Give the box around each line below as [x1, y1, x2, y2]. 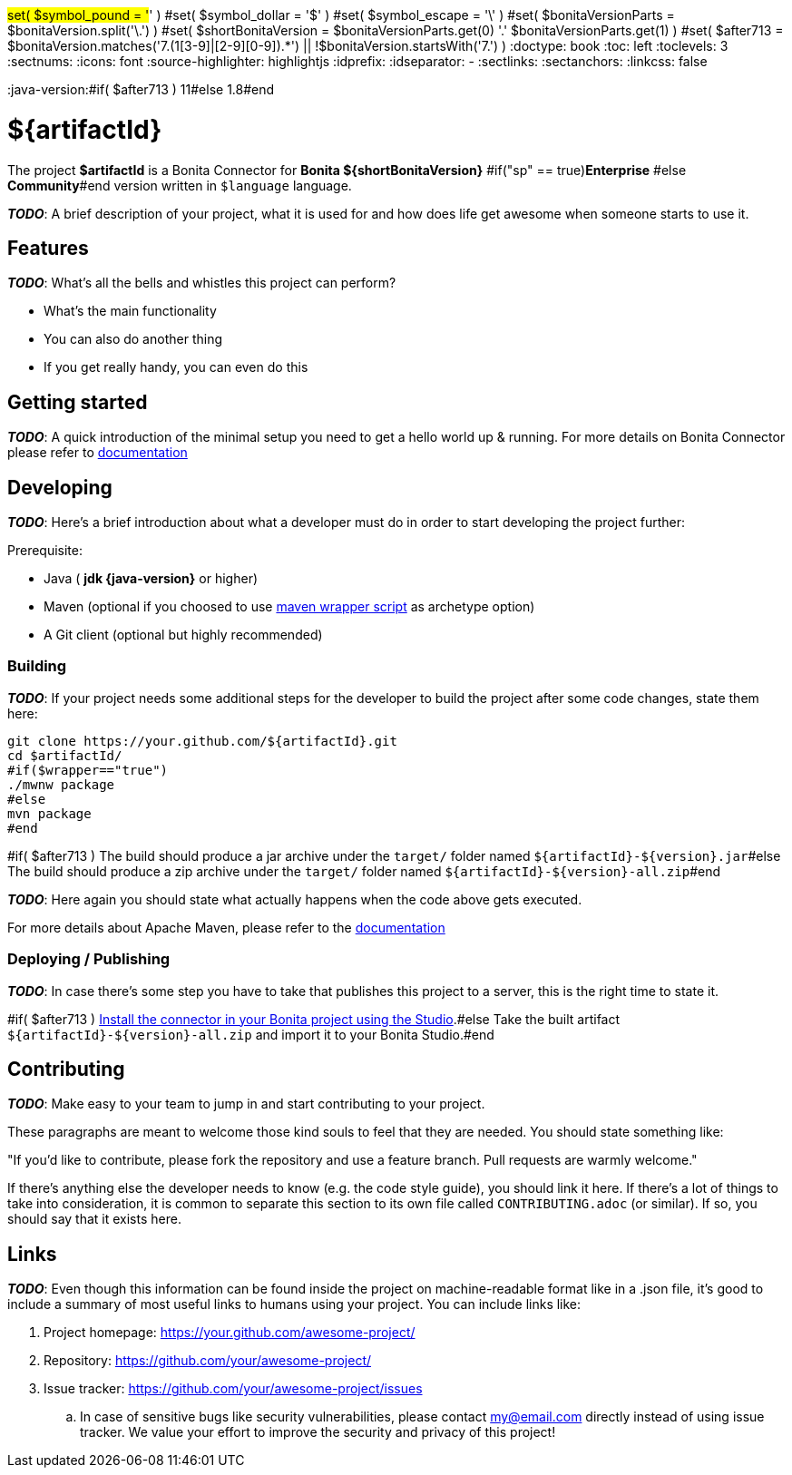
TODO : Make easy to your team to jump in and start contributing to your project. [7, 1096, 485, 1112]
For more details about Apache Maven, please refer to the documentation [7, 919, 445, 935]
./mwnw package [7, 777, 115, 792]
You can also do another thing [44, 331, 222, 347]
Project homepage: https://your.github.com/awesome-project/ [44, 1324, 416, 1341]
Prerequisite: [7, 542, 83, 559]
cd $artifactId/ [7, 747, 122, 763]
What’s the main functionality [44, 303, 217, 319]
